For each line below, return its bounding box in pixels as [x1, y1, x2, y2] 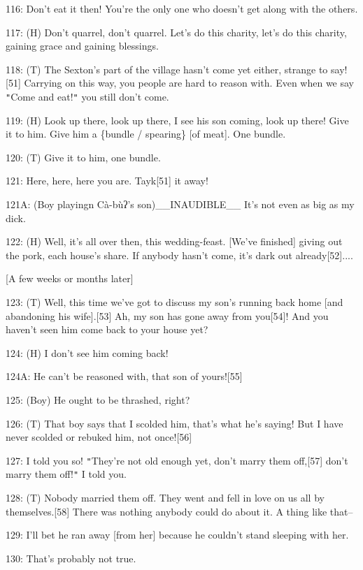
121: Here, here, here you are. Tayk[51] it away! [6, 173, 208, 188]
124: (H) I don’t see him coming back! [6, 345, 169, 360]
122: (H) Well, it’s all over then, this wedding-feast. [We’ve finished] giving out [6, 234, 343, 249]
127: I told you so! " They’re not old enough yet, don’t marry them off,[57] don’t [6, 453, 348, 467]
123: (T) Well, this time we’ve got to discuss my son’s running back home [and [6, 294, 343, 309]
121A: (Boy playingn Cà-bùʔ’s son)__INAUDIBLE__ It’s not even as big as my [6, 197, 355, 211]
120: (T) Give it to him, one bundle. [6, 149, 161, 164]
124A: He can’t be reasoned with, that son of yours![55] [6, 369, 243, 383]
